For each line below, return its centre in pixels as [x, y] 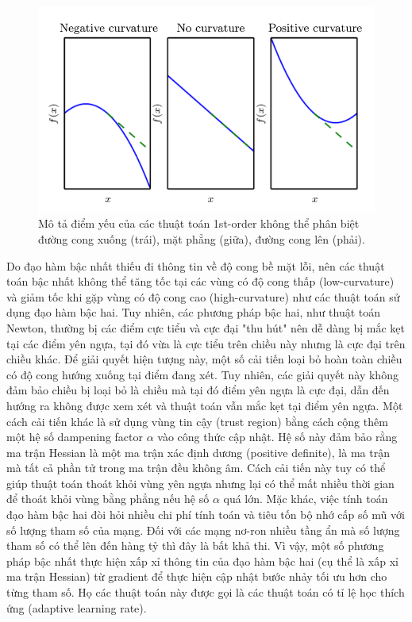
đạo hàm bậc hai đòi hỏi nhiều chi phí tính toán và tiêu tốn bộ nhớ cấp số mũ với [206, 514]
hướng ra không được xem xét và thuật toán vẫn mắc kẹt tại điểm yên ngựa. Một [205, 405]
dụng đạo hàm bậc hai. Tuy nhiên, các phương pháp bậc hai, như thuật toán [194, 312]
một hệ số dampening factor [75, 437]
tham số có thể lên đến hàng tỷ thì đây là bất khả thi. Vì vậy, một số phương [195, 545]
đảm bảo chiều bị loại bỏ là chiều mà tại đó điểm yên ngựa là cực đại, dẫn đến [198, 390]
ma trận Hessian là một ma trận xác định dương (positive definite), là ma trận [198, 452]
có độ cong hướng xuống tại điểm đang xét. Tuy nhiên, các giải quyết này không [202, 374]
